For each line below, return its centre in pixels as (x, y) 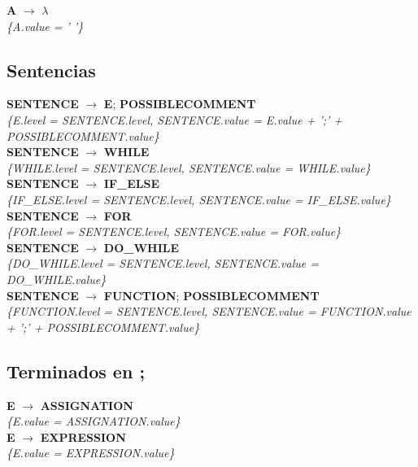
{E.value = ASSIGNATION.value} (94, 421)
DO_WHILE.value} (57, 279)
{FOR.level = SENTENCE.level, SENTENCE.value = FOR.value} (174, 231)
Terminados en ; (76, 371)
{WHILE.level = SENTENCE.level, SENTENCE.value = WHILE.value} (189, 167)
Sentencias (51, 70)
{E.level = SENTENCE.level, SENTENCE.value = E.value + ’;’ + (175, 119)
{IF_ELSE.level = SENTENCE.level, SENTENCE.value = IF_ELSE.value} (199, 199)
